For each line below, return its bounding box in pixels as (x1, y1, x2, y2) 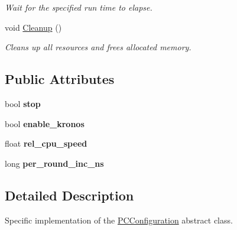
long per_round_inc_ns (5, 157, 104, 169)
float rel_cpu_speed (5, 137, 87, 150)
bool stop (5, 97, 41, 109)
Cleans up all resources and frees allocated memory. (5, 41, 191, 53)
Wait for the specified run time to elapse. (5, 1, 152, 13)
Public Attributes (5, 70, 115, 88)
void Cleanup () (5, 21, 62, 33)
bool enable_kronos (5, 117, 85, 129)
